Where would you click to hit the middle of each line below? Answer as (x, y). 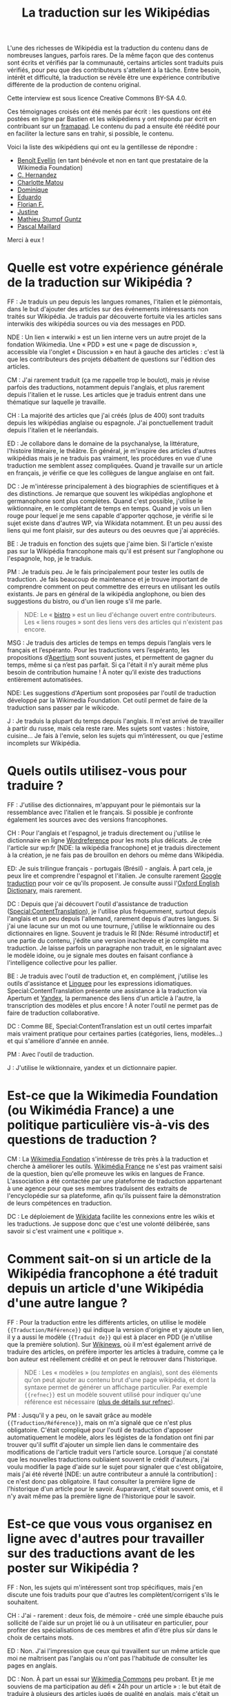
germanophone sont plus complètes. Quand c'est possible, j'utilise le (105, 501)
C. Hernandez (37, 175)
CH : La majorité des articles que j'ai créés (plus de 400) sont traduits (106, 416)
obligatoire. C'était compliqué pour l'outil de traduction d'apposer (100, 1430)
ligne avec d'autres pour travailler (106, 1539)
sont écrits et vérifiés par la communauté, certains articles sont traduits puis (115, 63)
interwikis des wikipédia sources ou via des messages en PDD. (97, 324)
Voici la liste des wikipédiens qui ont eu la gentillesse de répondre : (102, 147)
